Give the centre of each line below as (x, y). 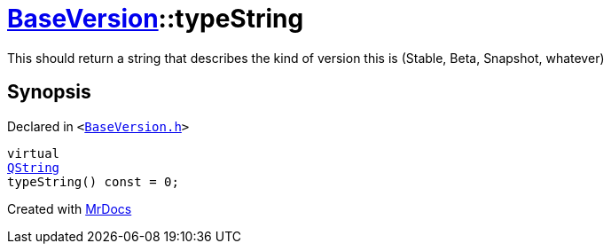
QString (34, 167)
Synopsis (49, 92)
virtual (34, 153)
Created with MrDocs (70, 208)
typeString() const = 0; (93, 181)
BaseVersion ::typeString (156, 19)
